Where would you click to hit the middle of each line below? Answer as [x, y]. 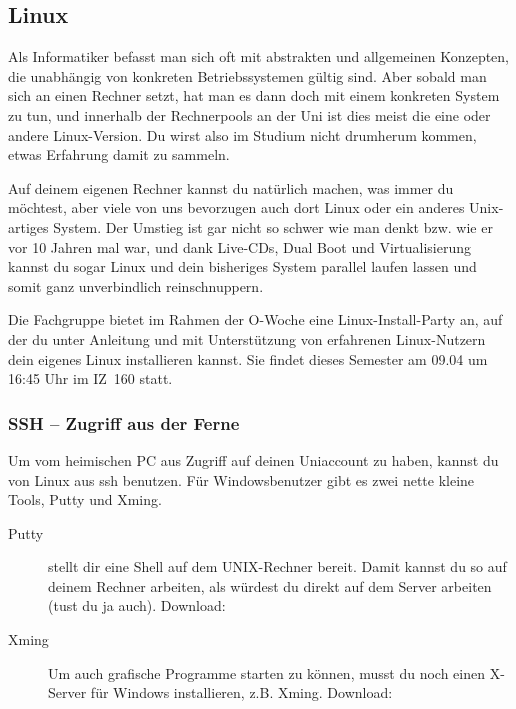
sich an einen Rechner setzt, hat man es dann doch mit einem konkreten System [254, 95]
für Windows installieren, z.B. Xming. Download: [241, 692]
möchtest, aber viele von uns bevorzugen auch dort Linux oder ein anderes [236, 207]
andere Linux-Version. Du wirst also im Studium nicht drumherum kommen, [242, 134]
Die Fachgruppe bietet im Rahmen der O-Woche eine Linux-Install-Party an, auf [255, 319]
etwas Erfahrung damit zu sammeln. [119, 154]
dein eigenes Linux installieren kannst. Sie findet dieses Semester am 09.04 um [248, 358]
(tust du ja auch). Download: [137, 605]
